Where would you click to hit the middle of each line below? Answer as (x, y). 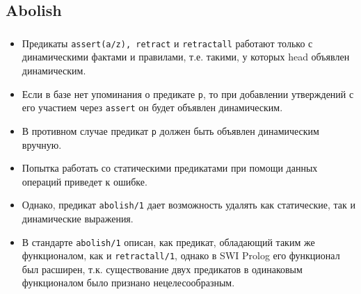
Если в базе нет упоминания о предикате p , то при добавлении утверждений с (188, 93)
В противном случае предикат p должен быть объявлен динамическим (170, 130)
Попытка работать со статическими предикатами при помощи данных (170, 168)
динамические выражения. (78, 218)
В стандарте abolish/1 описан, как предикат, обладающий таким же (168, 242)
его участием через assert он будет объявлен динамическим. (152, 107)
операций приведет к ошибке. (85, 181)
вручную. (42, 144)
